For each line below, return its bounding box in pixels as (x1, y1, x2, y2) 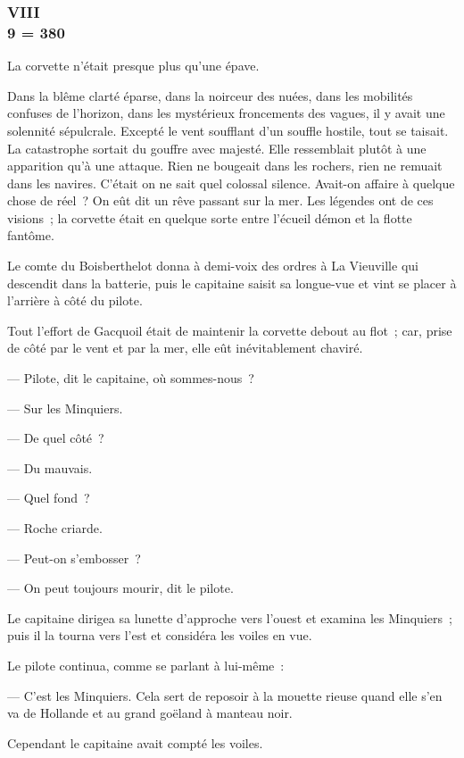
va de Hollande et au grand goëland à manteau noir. (7, 704, 293, 722)
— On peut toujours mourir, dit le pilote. (7, 579, 234, 597)
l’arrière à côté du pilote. (7, 291, 143, 310)
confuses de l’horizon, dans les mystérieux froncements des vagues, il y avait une (7, 104, 445, 122)
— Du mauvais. (7, 458, 93, 477)
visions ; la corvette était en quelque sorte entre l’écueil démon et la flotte (7, 208, 412, 227)
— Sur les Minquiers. (7, 398, 123, 417)
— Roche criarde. (7, 519, 103, 537)
